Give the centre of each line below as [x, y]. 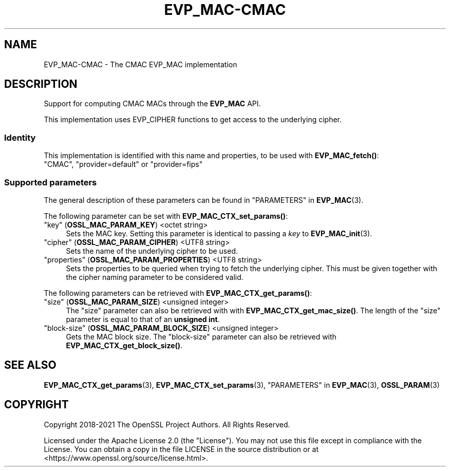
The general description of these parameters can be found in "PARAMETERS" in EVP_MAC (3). [204, 200]
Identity [20, 137]
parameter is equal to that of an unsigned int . [143, 319]
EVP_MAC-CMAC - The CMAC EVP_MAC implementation [140, 64]
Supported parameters [51, 182]
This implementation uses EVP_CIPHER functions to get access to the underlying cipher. [193, 120]
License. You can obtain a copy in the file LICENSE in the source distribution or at [181, 449]
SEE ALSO [30, 365]
